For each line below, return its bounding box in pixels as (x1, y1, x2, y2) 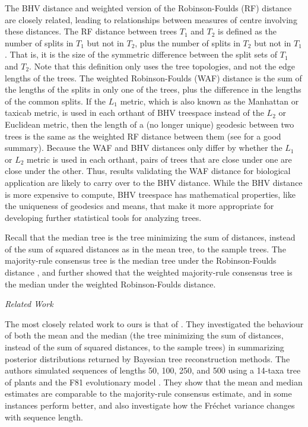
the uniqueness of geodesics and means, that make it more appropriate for (5, 200, 274, 212)
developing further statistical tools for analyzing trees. (5, 211, 202, 223)
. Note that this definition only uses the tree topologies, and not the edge (29, 59, 296, 72)
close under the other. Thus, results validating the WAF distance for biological (5, 165, 291, 177)
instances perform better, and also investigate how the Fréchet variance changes (5, 399, 295, 411)
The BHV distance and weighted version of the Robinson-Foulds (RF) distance (5, 2, 292, 14)
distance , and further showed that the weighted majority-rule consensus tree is (5, 266, 293, 279)
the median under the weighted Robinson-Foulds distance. (5, 277, 216, 290)
